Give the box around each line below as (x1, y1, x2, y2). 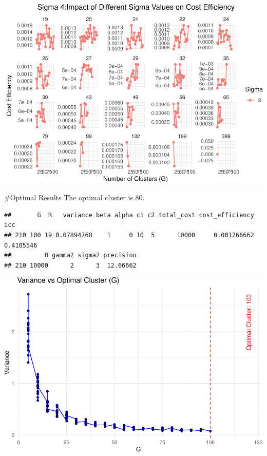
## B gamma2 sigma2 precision (4, 252, 137, 259)
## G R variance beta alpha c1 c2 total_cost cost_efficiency (4, 211, 254, 219)
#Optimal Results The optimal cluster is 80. (4, 192, 145, 203)
